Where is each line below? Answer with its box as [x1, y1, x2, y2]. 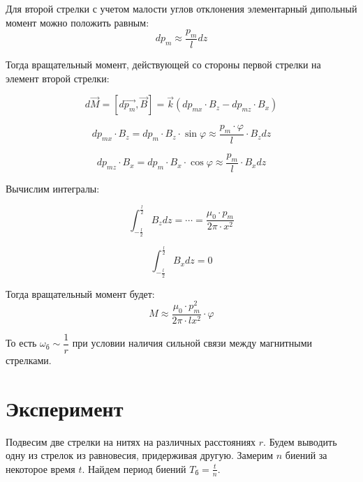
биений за [285, 448, 327, 462]
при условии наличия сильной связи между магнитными [72, 336, 312, 350]
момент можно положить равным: [6, 15, 149, 29]
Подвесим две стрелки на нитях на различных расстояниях [6, 434, 256, 449]
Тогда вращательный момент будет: [6, 286, 155, 301]
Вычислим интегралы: [6, 181, 100, 195]
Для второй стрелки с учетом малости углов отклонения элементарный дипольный [6, 1, 357, 15]
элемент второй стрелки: [6, 70, 110, 85]
